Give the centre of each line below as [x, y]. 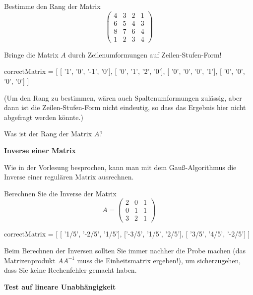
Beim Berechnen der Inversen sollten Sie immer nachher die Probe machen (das [125, 251]
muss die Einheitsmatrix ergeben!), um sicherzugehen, [159, 260]
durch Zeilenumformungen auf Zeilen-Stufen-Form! [145, 54]
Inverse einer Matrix [40, 150]
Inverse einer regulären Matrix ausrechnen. [69, 177]
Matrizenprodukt [30, 260]
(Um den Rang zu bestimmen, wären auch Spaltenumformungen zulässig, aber [123, 97]
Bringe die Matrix [31, 54]
